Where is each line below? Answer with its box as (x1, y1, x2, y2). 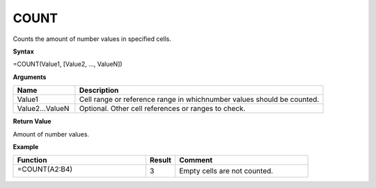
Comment (178, 155, 213, 165)
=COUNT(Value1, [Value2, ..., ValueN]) (13, 60, 123, 69)
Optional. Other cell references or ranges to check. (79, 104, 246, 114)
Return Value (13, 117, 52, 126)
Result (150, 155, 172, 165)
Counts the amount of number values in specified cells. (13, 35, 172, 43)
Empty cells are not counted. (178, 166, 274, 176)
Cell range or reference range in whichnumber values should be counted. (79, 94, 320, 104)
